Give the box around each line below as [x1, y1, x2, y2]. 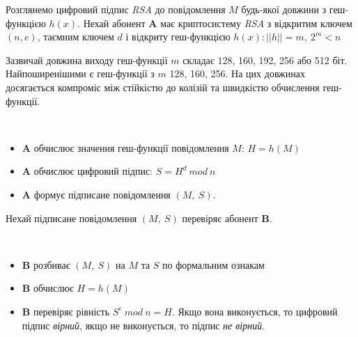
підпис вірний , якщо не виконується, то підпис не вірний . [22, 318, 265, 332]
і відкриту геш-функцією [125, 29, 231, 44]
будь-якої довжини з [241, 2, 327, 16]
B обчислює [22, 281, 74, 295]
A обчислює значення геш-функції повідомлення [22, 140, 229, 155]
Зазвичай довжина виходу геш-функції [6, 52, 168, 67]
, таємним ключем [37, 29, 114, 44]
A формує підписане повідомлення [22, 187, 171, 201]
